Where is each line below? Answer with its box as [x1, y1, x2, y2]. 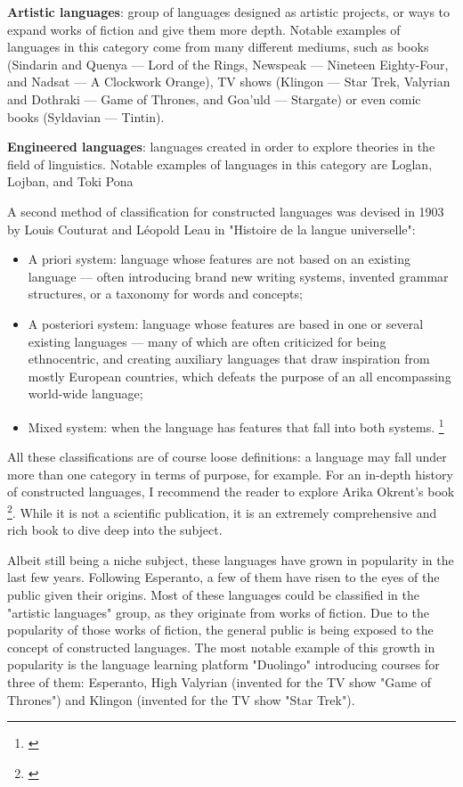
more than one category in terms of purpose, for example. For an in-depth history [7, 464, 453, 483]
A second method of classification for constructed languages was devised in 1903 [7, 201, 444, 220]
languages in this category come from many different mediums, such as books [7, 37, 429, 56]
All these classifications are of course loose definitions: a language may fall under [7, 447, 447, 466]
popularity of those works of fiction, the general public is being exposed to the [7, 620, 434, 639]
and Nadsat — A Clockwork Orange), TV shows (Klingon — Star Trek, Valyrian [7, 72, 451, 91]
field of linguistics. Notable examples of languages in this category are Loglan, [7, 154, 433, 173]
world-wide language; [28, 384, 143, 403]
